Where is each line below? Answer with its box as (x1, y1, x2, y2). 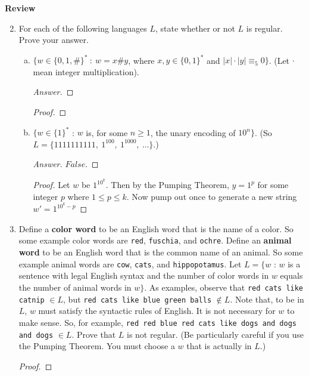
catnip (18, 295, 45, 304)
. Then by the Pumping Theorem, (105, 178, 229, 190)
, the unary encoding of (150, 126, 236, 138)
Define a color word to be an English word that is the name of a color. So (18, 222, 294, 235)
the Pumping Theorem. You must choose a (18, 340, 175, 352)
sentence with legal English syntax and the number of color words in (18, 269, 269, 282)
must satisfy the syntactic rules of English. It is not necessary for (38, 304, 276, 317)
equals (280, 269, 303, 282)
